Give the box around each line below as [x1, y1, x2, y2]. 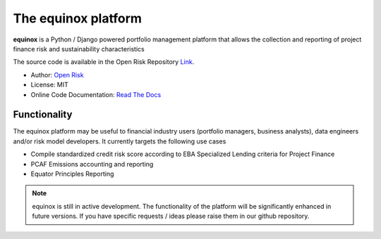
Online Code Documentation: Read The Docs [30, 90, 162, 98]
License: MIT [30, 81, 68, 89]
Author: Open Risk [30, 70, 84, 79]
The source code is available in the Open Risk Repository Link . [13, 58, 195, 66]
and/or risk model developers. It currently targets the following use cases [13, 137, 226, 146]
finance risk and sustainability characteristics [13, 44, 145, 53]
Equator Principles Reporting [30, 169, 114, 178]
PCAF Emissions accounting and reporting [30, 160, 154, 168]
